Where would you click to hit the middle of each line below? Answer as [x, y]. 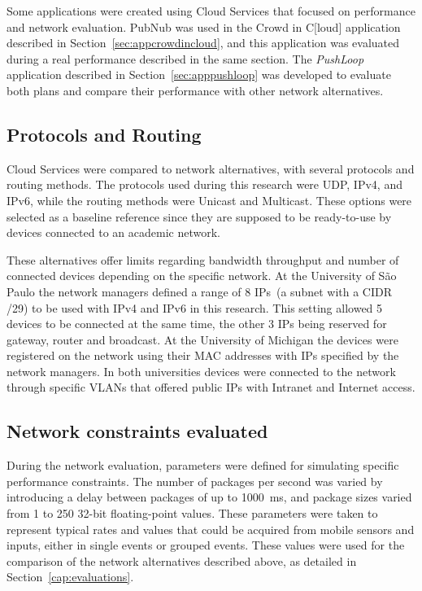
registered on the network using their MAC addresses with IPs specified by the [203, 355]
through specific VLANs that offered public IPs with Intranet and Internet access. [211, 387]
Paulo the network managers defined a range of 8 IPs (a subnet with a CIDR [199, 291]
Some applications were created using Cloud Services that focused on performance [211, 11]
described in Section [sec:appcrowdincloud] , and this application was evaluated [203, 43]
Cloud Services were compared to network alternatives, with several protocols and [211, 168]
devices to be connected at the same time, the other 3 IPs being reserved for [197, 324]
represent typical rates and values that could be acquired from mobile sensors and [211, 529]
